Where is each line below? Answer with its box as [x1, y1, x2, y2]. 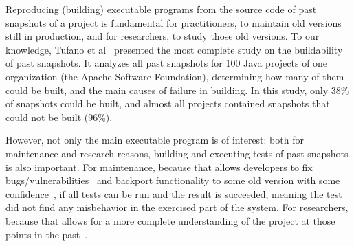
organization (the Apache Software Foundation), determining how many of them [5, 69, 344, 83]
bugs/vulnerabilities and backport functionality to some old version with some [5, 173, 340, 188]
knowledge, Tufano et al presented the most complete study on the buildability [5, 42, 343, 56]
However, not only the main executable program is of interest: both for [5, 133, 304, 147]
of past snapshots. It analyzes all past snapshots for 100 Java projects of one [5, 56, 328, 70]
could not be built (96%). [5, 109, 113, 124]
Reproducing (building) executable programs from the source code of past [5, 2, 317, 16]
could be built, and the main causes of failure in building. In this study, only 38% [5, 82, 349, 97]
